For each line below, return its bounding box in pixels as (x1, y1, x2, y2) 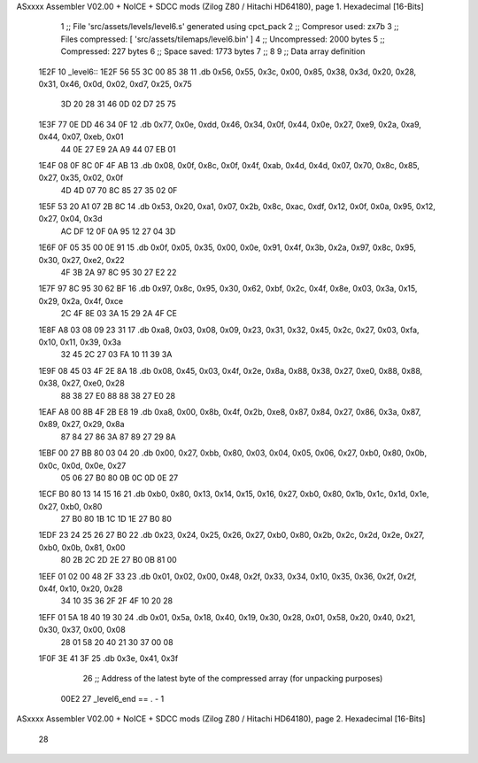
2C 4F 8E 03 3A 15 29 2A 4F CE (60, 308, 177, 319)
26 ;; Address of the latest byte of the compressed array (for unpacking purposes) (82, 673, 383, 684)
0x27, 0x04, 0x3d (38, 214, 103, 224)
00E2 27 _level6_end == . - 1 (60, 693, 165, 704)
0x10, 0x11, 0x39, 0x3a (38, 337, 121, 347)
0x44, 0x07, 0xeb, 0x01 (38, 131, 124, 142)
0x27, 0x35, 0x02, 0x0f (38, 173, 124, 183)
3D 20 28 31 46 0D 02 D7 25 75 (60, 98, 177, 110)
